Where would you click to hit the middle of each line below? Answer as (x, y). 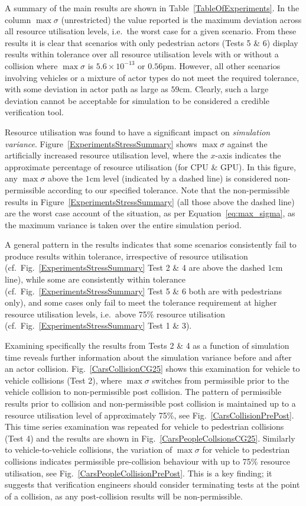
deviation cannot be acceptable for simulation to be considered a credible (137, 100)
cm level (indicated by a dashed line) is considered (180, 178)
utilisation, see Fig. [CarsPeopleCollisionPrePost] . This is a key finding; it (139, 473)
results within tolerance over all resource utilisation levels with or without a (142, 54)
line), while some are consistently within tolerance (95, 279)
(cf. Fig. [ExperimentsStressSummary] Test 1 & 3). (98, 325)
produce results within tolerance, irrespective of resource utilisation (126, 256)
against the (247, 143)
